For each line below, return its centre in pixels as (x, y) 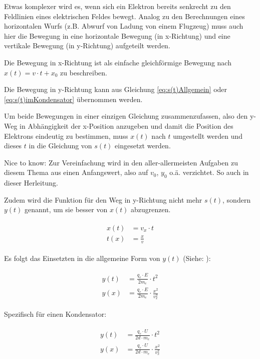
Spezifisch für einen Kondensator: (55, 314)
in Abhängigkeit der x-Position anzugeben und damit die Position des (126, 125)
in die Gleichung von (60, 146)
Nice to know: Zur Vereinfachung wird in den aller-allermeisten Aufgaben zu (121, 162)
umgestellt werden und (208, 136)
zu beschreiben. (84, 72)
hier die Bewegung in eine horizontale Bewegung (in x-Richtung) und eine (117, 35)
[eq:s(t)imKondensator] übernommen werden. (73, 99)
